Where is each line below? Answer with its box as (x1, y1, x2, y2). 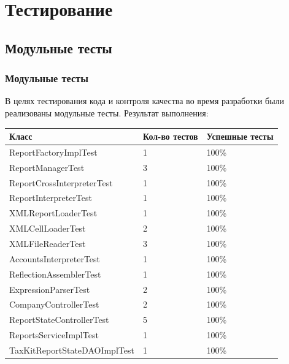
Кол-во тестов (142, 130, 198, 143)
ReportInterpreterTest (9, 191, 92, 204)
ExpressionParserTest (9, 282, 90, 295)
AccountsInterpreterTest (9, 252, 101, 265)
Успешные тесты (206, 130, 274, 143)
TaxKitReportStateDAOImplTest (9, 343, 134, 356)
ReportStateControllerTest (9, 313, 109, 326)
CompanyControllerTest (9, 298, 99, 311)
